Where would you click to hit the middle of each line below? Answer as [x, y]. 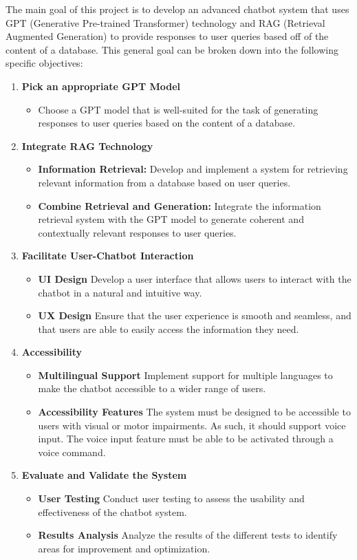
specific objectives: [44, 63]
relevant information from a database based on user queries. [164, 182]
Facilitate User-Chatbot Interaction [108, 256]
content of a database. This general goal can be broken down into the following [172, 49]
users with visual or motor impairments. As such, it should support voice [192, 425]
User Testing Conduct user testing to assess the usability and [171, 498]
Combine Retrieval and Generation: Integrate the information [180, 205]
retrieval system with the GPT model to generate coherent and [171, 219]
